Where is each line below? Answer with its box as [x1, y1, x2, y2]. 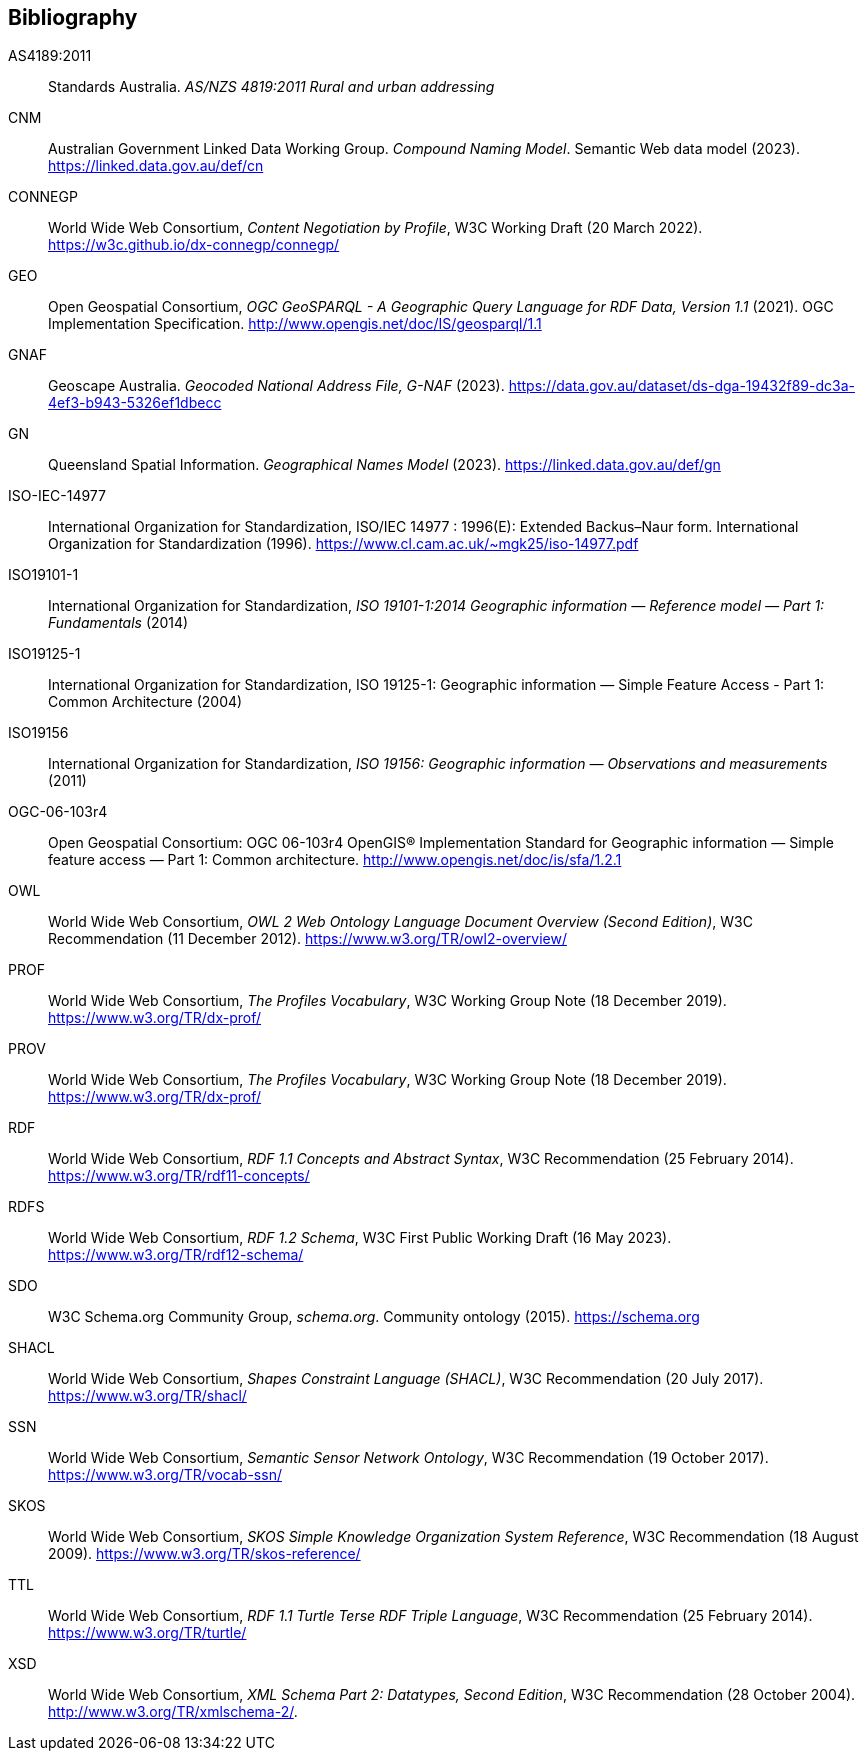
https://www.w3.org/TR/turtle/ [48, 1624, 247, 1642]
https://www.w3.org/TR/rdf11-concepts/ [48, 1167, 310, 1185]
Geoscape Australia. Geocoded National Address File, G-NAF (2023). [48, 377, 505, 395]
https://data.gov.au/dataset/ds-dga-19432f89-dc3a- [508, 377, 855, 395]
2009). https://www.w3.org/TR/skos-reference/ [48, 1545, 361, 1563]
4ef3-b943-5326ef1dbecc [48, 394, 222, 412]
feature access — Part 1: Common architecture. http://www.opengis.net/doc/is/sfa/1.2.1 [48, 851, 622, 869]
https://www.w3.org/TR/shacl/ [48, 1387, 247, 1405]
